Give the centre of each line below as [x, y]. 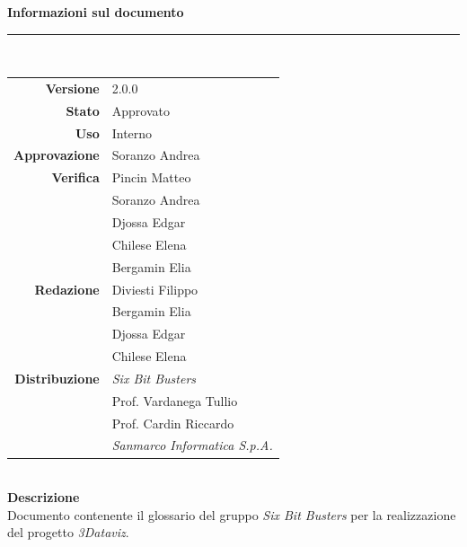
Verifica [75, 177]
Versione [72, 88]
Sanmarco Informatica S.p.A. [192, 445]
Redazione [67, 289]
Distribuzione [57, 378]
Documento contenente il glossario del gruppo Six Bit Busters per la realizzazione [232, 514]
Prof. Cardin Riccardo [173, 423]
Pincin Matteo [151, 177]
